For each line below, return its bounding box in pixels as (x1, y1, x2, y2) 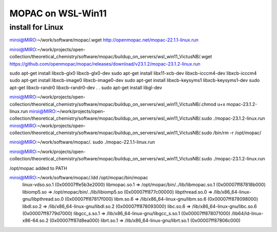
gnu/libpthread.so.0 (22, 196, 64, 202)
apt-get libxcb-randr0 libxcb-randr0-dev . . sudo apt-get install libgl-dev (9, 85, 163, 91)
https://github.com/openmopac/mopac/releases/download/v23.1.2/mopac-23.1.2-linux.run (9, 60, 201, 67)
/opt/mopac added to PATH (9, 165, 68, 171)
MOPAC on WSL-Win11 (9, 8, 107, 19)
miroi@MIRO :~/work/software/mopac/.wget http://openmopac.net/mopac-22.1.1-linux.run (9, 37, 199, 43)
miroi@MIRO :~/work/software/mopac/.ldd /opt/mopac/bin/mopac (9, 175, 148, 181)
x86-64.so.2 (22, 218, 49, 224)
